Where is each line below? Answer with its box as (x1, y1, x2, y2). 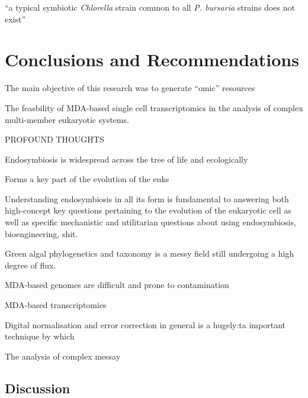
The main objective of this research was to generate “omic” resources (5, 82, 255, 94)
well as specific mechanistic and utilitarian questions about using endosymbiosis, (5, 216, 296, 228)
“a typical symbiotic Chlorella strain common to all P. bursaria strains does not (5, 1, 295, 13)
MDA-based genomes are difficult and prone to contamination (5, 279, 229, 291)
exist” (5, 12, 26, 25)
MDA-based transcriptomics (5, 299, 107, 311)
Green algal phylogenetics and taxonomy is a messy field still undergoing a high (5, 247, 294, 260)
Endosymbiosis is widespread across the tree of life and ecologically (5, 153, 248, 165)
